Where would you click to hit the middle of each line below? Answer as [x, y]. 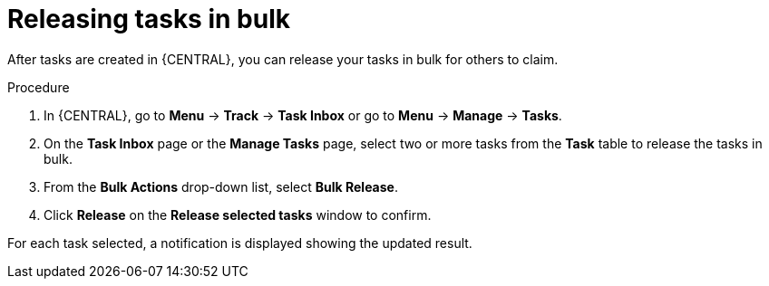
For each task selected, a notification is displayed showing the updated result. [240, 243]
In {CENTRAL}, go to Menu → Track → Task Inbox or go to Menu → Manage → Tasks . [303, 115]
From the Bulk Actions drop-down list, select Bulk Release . [221, 186]
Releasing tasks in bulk [149, 19]
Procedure [39, 87]
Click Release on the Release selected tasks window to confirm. [238, 214]
